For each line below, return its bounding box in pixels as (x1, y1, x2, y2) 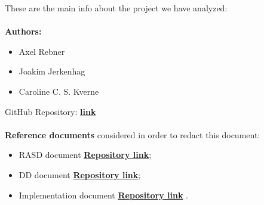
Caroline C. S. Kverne (19, 85, 99, 97)
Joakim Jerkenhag (19, 65, 85, 77)
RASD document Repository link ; (19, 148, 152, 161)
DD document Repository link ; (19, 168, 141, 181)
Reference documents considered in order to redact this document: (5, 128, 260, 141)
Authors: (5, 25, 42, 38)
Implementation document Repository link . (19, 188, 188, 201)
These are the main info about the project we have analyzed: (5, 2, 228, 14)
